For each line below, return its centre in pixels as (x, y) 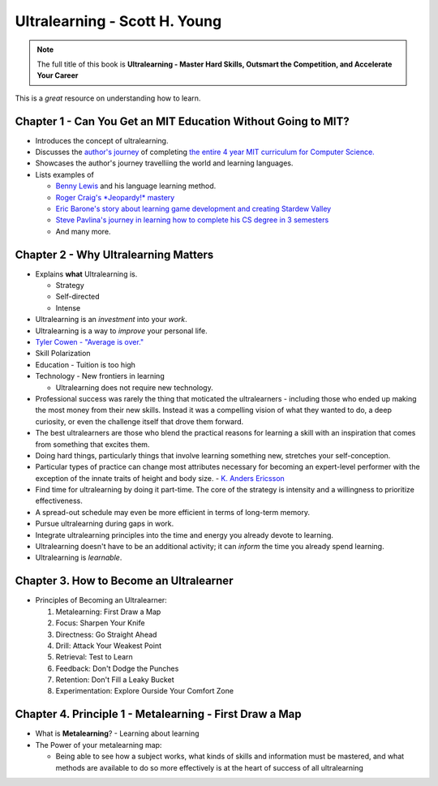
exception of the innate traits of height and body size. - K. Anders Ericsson (160, 478)
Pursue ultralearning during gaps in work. (105, 524)
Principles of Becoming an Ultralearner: (101, 600)
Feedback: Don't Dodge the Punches (117, 668)
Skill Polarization (63, 354)
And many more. (83, 231)
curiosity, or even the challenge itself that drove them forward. (140, 421)
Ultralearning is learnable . (79, 558)
